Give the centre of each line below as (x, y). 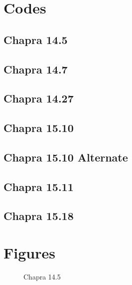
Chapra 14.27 (39, 98)
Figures (29, 253)
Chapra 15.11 (39, 186)
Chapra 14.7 (36, 69)
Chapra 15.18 (39, 216)
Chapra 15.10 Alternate (66, 157)
